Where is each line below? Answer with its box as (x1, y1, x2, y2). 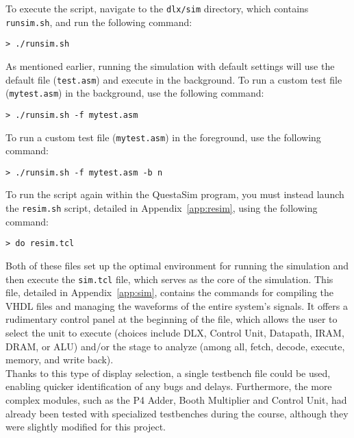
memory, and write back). (5, 352, 114, 367)
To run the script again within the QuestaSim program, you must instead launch (5, 187, 344, 202)
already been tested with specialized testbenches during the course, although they (5, 406, 349, 420)
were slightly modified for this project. (5, 419, 166, 434)
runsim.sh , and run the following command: (5, 14, 192, 29)
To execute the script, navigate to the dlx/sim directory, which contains (5, 1, 309, 15)
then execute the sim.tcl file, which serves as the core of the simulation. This (5, 271, 333, 286)
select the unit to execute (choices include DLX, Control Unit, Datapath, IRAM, (5, 325, 344, 339)
